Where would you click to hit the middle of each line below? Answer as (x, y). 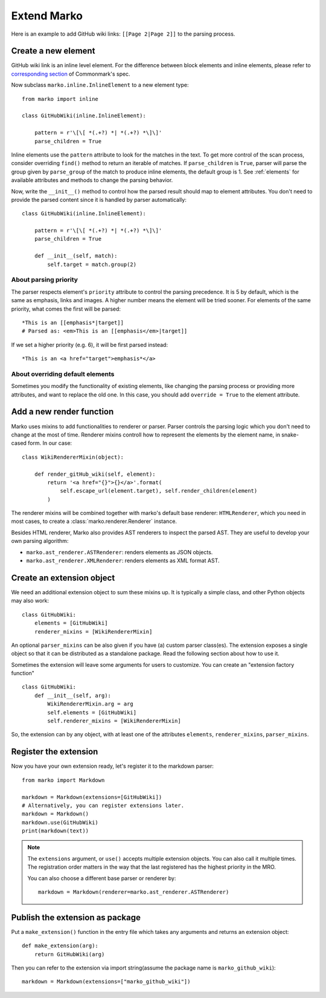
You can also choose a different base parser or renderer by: (102, 878)
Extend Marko (47, 16)
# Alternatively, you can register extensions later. (103, 805)
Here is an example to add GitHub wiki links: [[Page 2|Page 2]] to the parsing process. (123, 34)
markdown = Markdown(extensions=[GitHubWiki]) (92, 797)
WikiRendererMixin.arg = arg (91, 704)
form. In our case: (50, 443)
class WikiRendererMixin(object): (73, 457)
